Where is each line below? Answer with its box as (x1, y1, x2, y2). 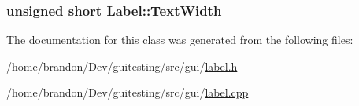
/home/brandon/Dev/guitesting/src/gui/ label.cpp (6, 84, 249, 101)
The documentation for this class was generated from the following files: (6, 31, 353, 48)
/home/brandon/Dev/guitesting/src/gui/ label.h (6, 57, 238, 74)
